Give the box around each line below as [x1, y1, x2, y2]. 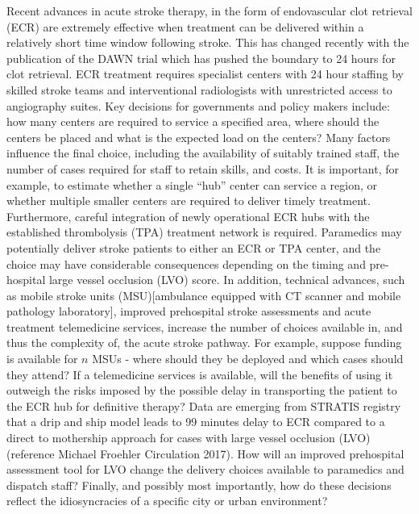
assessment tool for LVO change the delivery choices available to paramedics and [6, 461, 404, 478]
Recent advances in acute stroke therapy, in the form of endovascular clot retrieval [6, 2, 413, 19]
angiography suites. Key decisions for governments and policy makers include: [6, 97, 390, 114]
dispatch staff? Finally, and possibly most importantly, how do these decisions [6, 476, 392, 493]
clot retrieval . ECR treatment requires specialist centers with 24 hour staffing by [6, 65, 404, 82]
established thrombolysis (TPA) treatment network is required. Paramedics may [6, 224, 402, 240]
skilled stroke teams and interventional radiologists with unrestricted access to [6, 81, 392, 98]
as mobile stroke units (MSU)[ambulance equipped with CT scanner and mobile [6, 286, 401, 303]
